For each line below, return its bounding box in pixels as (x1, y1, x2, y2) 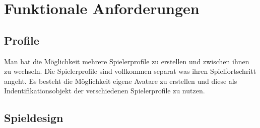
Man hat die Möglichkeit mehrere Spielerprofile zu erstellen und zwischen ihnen (4, 56, 249, 66)
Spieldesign (4, 110, 63, 125)
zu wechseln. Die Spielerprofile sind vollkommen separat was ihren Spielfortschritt (4, 66, 256, 76)
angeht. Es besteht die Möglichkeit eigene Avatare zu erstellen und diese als (4, 75, 237, 86)
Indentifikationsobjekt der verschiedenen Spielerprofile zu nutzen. (4, 85, 205, 96)
